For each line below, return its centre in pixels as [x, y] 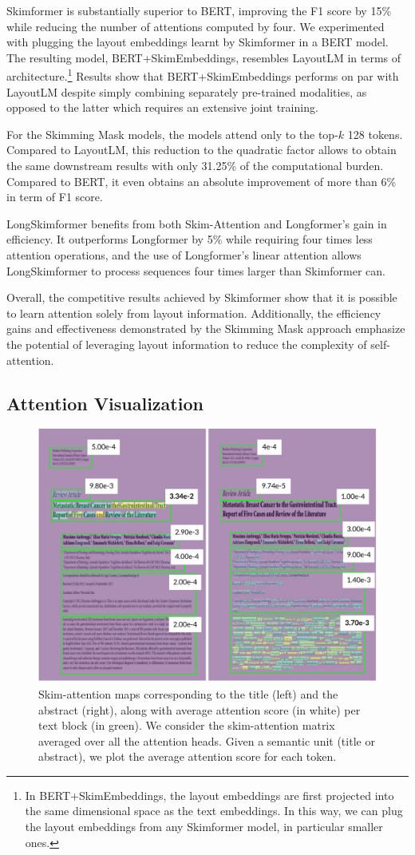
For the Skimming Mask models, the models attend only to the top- [172, 134]
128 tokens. [375, 134]
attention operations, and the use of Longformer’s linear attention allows [184, 254]
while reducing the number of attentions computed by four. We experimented [196, 26]
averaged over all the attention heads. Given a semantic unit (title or [207, 740]
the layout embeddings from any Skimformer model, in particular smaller [204, 827]
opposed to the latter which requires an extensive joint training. [162, 107]
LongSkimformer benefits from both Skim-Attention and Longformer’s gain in [197, 223]
